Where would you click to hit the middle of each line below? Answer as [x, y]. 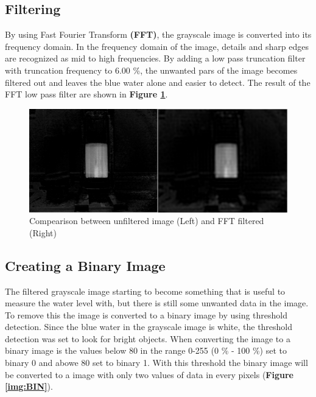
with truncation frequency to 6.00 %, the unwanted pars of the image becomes [151, 70]
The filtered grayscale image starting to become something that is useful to [145, 291]
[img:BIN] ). [29, 386]
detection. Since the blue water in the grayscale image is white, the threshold [149, 327]
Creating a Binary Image [85, 265]
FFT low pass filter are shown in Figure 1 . [86, 94]
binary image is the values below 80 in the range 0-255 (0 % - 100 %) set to [146, 350]
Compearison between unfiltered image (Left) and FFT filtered [147, 221]
